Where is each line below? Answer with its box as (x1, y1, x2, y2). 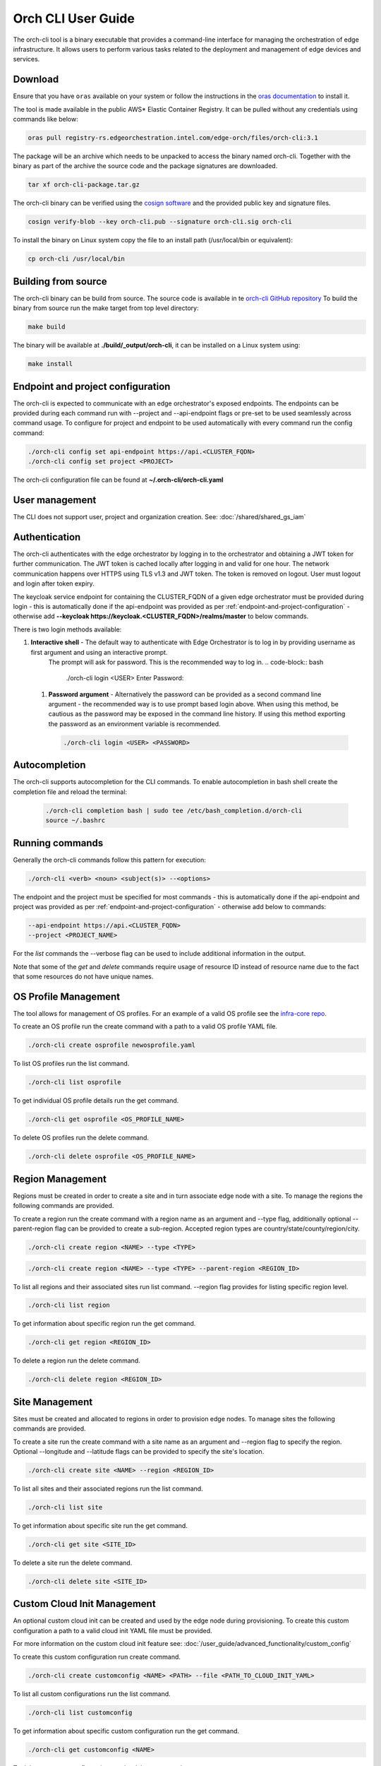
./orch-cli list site (28, 1503, 103, 1512)
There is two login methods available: (13, 625, 122, 634)
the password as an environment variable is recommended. (48, 719, 222, 728)
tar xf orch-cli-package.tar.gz (28, 181, 140, 189)
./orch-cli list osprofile (28, 1078, 121, 1086)
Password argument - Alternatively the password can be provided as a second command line (48, 689, 322, 699)
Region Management (13, 1173, 107, 1185)
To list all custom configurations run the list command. (13, 1689, 171, 1698)
